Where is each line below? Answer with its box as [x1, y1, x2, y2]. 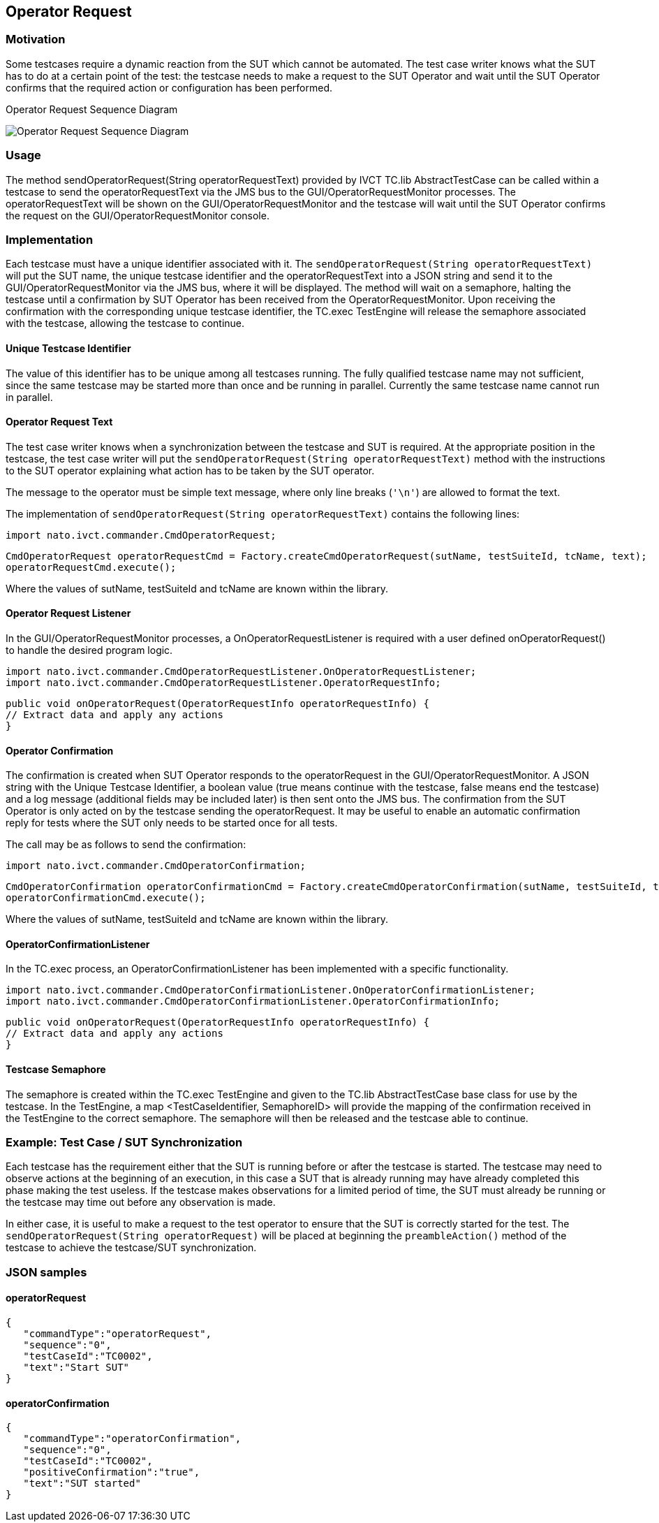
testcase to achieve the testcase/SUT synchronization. [6, 1241, 257, 1254]
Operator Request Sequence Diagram [6, 103, 178, 115]
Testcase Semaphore [6, 1063, 106, 1075]
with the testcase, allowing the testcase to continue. [6, 317, 245, 330]
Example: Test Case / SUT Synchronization [6, 1135, 243, 1149]
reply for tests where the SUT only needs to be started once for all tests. [6, 817, 338, 829]
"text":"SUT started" [23, 1478, 141, 1489]
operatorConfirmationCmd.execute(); [6, 892, 206, 904]
